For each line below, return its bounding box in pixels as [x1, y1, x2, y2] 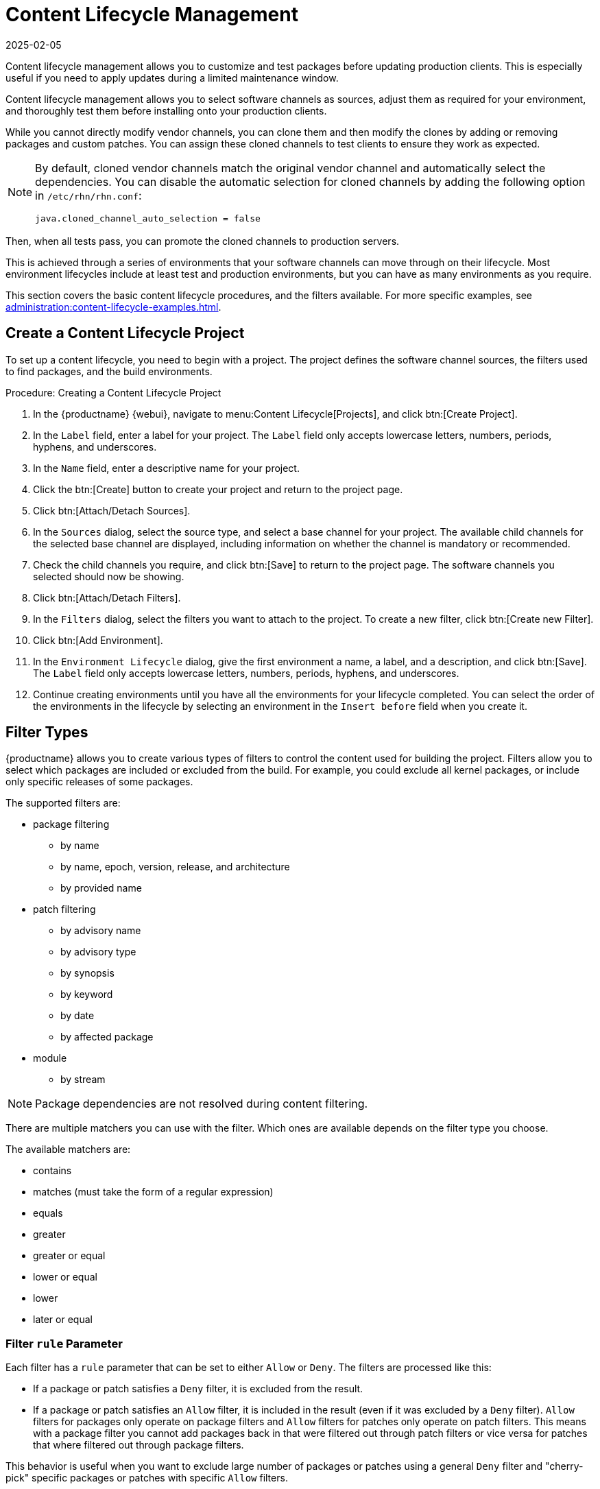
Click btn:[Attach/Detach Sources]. [33, 504, 191, 516]
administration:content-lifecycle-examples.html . [5, 300, 221, 313]
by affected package [60, 1031, 154, 1043]
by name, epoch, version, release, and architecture [60, 861, 290, 873]
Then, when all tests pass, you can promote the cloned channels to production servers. [5, 235, 400, 247]
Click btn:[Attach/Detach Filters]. [33, 591, 181, 604]
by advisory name [60, 925, 141, 937]
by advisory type [60, 946, 136, 958]
